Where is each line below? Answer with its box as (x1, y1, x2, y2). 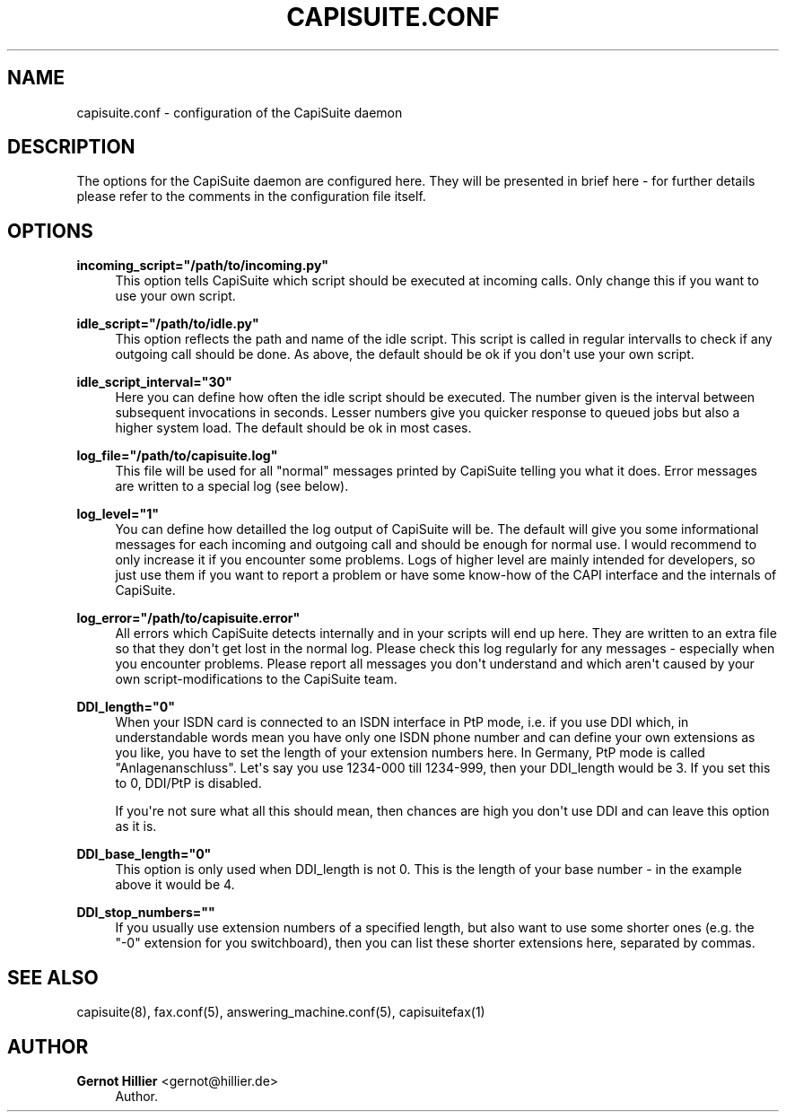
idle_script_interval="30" (76, 374, 232, 390)
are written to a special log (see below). (115, 478, 349, 494)
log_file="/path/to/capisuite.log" (76, 448, 278, 464)
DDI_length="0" (76, 699, 175, 715)
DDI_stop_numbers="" (76, 905, 215, 921)
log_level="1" (76, 506, 159, 522)
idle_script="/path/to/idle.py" (76, 316, 259, 332)
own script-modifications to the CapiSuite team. (115, 671, 397, 687)
